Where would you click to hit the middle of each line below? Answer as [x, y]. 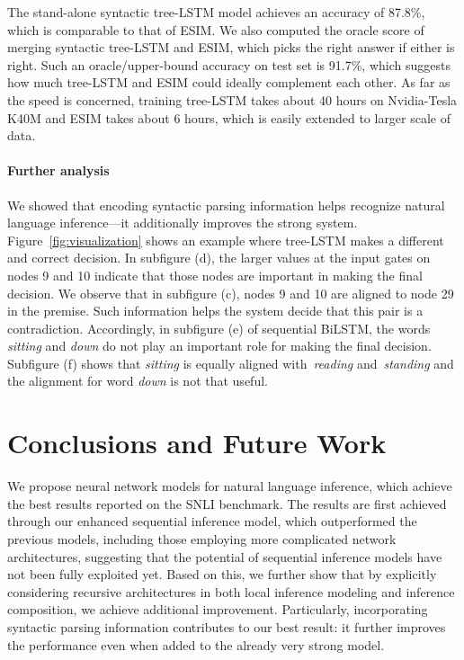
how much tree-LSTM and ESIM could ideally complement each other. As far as [229, 82]
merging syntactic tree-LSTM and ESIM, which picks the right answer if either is [231, 47]
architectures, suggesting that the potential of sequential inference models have [225, 556]
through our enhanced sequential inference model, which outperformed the [212, 521]
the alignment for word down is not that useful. [138, 381]
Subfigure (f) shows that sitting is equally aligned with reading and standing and [231, 363]
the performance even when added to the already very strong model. [196, 644]
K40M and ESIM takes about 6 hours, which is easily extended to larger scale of [229, 117]
